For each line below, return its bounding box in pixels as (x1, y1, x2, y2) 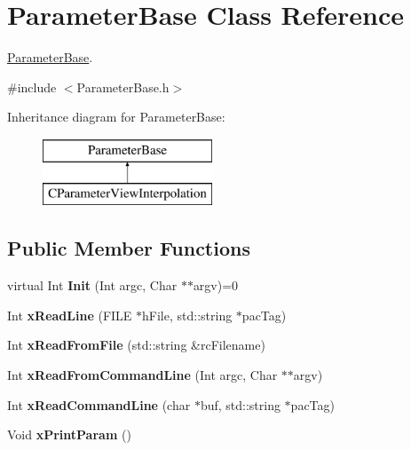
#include (7, 77, 57, 96)
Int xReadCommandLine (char (7, 395, 191, 414)
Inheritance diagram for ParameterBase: (7, 107, 225, 126)
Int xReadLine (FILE (7, 305, 132, 324)
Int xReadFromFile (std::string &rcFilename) (7, 336, 265, 354)
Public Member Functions (7, 234, 250, 262)
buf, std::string (200, 395, 281, 414)
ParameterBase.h (76, 77, 170, 96)
